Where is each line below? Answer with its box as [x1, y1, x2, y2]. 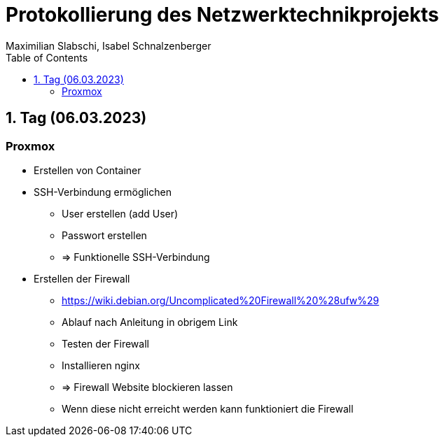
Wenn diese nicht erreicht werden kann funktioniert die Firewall [62, 402, 354, 415]
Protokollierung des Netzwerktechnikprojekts [6, 3, 439, 27]
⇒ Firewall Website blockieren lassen [62, 380, 233, 393]
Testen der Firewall [62, 337, 149, 350]
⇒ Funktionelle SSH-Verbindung [62, 250, 210, 263]
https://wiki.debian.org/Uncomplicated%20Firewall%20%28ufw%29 [62, 294, 380, 306]
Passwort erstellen [62, 229, 147, 241]
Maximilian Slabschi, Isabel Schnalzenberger [6, 39, 211, 52]
